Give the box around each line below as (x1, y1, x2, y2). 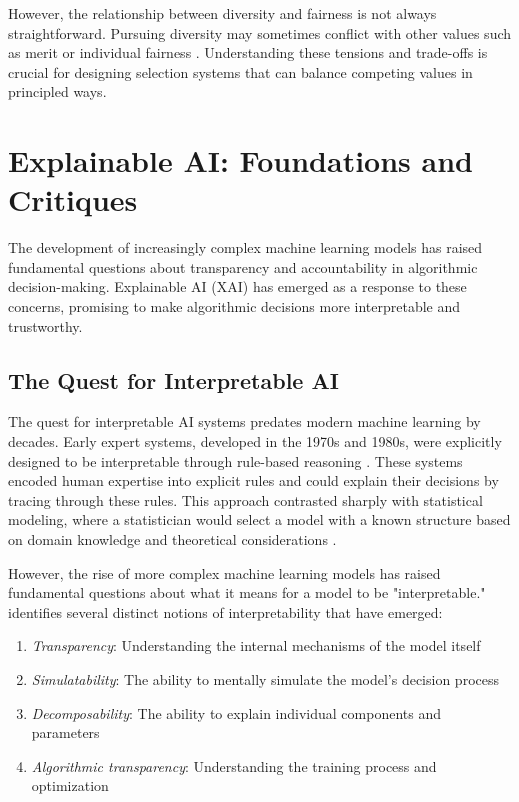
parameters (31, 722, 100, 743)
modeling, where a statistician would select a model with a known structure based (8, 509, 511, 530)
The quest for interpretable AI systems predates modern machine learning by (8, 411, 481, 432)
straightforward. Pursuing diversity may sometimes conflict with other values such (8, 22, 512, 43)
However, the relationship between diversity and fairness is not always (8, 3, 437, 23)
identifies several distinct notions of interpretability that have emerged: (8, 601, 443, 622)
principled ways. (8, 81, 107, 102)
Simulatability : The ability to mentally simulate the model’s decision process (31, 668, 499, 689)
